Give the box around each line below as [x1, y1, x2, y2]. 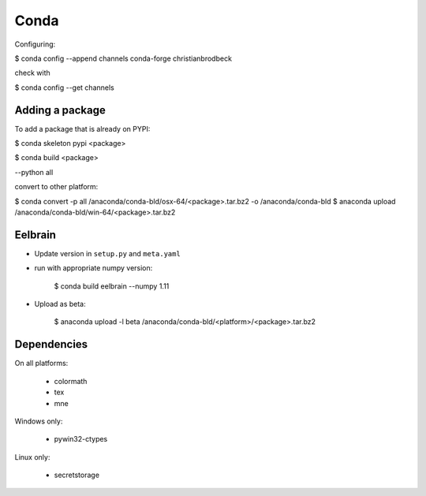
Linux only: [14, 452, 50, 461]
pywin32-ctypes [54, 434, 108, 444]
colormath [54, 376, 88, 386]
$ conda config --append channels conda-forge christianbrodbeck [14, 54, 233, 63]
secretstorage [54, 470, 100, 480]
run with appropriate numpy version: [34, 263, 153, 273]
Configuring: [14, 39, 56, 49]
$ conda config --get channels [14, 83, 114, 92]
